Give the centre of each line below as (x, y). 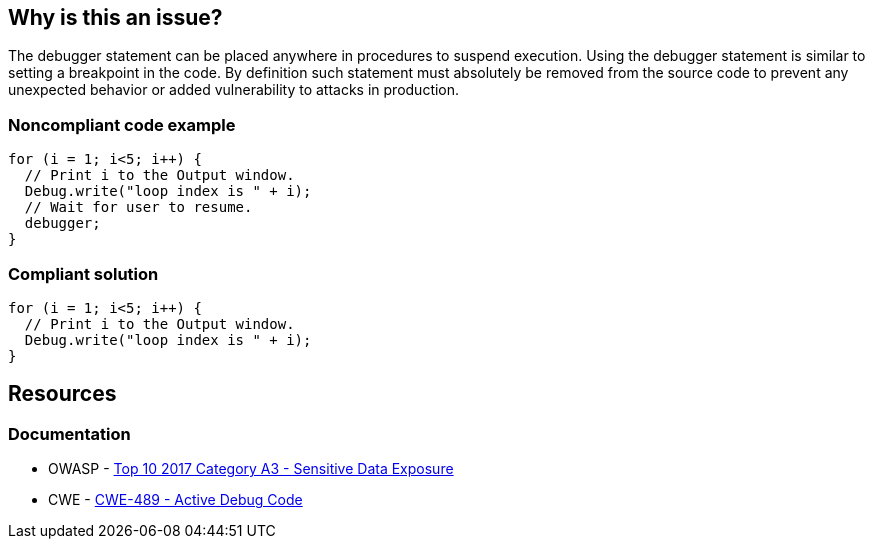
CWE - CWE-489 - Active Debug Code (175, 500)
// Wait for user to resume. (138, 207)
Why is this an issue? (115, 17)
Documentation (69, 433)
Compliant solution (83, 273)
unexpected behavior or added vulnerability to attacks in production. (234, 90)
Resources (62, 394)
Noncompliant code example (122, 124)
